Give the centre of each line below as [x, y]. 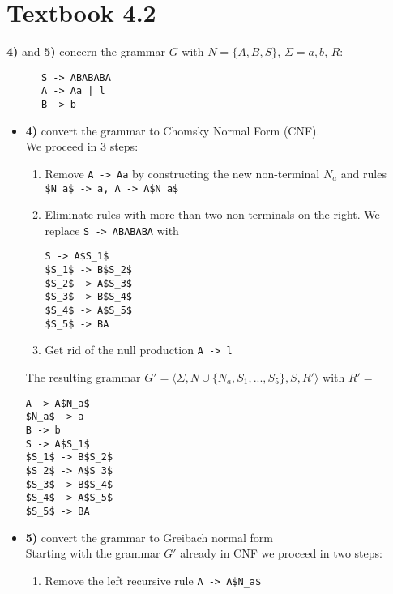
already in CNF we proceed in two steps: [281, 553]
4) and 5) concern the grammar [86, 51]
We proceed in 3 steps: [82, 146]
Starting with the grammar [93, 553]
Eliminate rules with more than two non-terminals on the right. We [212, 214]
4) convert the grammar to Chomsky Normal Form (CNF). [173, 130]
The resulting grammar [83, 377]
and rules [363, 173]
